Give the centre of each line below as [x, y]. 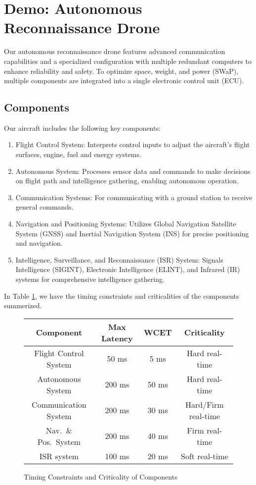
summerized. [23, 305]
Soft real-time [205, 456]
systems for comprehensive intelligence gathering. [90, 279]
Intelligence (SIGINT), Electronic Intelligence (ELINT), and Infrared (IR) [128, 269]
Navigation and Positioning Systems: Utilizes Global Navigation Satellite [126, 224]
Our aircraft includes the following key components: [82, 128]
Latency [117, 338]
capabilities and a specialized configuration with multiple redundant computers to [128, 61]
